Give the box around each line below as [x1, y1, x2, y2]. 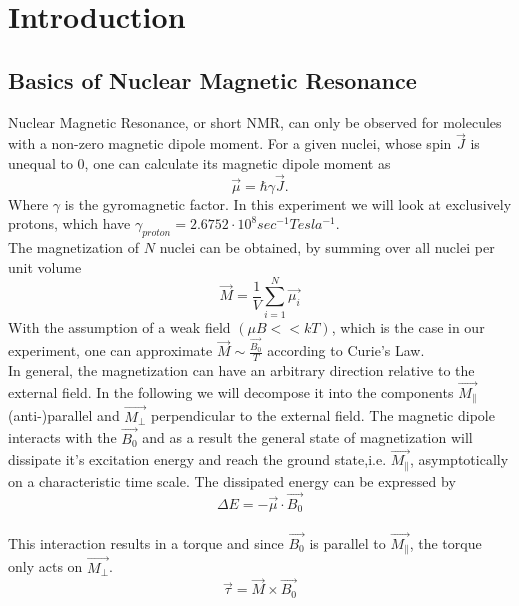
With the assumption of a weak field [8, 316, 231, 337]
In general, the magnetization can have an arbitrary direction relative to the [8, 360, 475, 381]
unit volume [8, 256, 82, 277]
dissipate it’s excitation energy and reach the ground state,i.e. [8, 449, 387, 470]
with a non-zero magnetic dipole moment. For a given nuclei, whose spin [8, 133, 452, 154]
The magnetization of [8, 237, 140, 258]
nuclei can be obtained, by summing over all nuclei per [159, 237, 495, 258]
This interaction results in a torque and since [8, 532, 284, 553]
